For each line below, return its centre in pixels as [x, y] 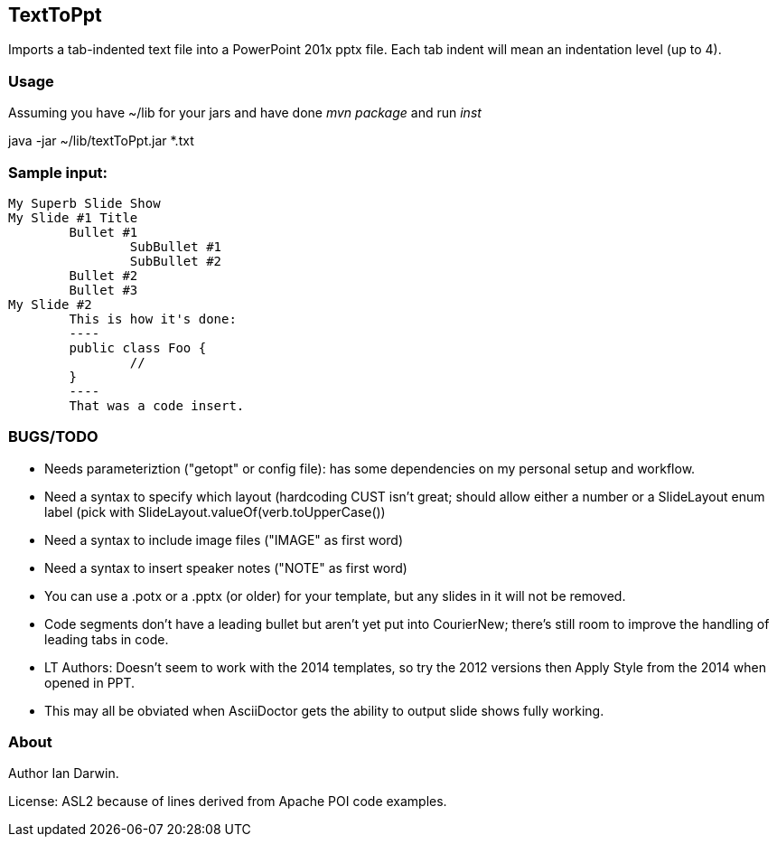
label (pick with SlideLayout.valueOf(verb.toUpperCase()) [215, 511]
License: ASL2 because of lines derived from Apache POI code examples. [228, 802]
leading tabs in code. [107, 639]
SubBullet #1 [176, 246]
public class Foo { [138, 347]
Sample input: [58, 172]
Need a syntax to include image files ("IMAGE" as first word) [224, 539]
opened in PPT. [90, 682]
